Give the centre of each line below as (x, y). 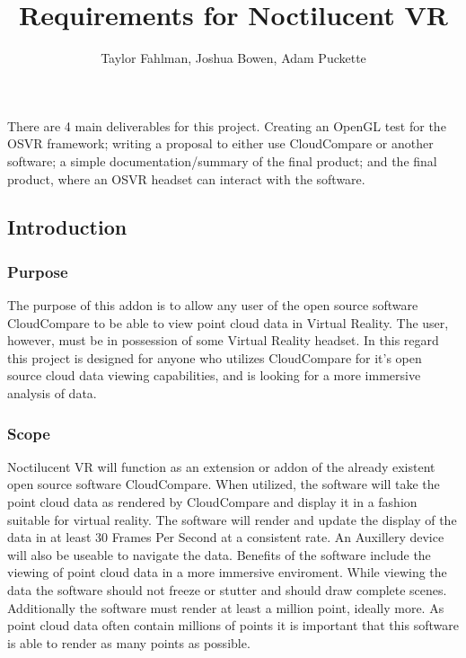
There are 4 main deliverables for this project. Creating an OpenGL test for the (227, 125)
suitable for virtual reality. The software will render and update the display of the (232, 519)
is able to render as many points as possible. (129, 642)
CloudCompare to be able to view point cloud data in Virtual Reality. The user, (228, 322)
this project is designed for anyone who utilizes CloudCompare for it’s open (215, 357)
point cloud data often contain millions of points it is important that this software (233, 625)
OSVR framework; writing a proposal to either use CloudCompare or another (220, 143)
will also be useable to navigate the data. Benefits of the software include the (219, 554)
